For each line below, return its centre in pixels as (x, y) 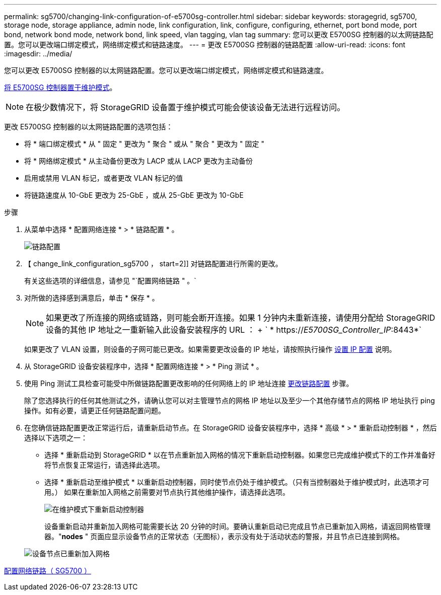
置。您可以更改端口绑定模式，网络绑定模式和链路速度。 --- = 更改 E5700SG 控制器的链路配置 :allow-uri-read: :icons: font (205, 45)
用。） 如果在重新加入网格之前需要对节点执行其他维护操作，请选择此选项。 (167, 492)
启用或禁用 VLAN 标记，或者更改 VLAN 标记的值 (104, 178)
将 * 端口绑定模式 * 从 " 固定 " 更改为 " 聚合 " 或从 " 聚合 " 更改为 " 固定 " (144, 144)
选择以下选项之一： (56, 438)
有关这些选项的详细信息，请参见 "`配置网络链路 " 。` (110, 281)
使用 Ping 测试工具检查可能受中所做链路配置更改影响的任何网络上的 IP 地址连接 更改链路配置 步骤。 (189, 383)
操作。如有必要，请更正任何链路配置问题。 (95, 411)
